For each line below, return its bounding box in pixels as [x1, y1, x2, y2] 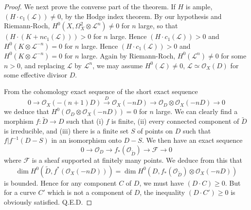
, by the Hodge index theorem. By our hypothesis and [61, 11, 222, 21]
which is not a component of [47, 187, 132, 197]
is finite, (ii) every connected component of [111, 116, 239, 126]
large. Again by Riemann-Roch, [81, 50, 176, 60]
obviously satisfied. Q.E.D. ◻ [4, 196, 92, 207]
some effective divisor [4, 70, 68, 80]
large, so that [138, 20, 178, 31]
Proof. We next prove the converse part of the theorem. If [4, 1, 176, 11]
